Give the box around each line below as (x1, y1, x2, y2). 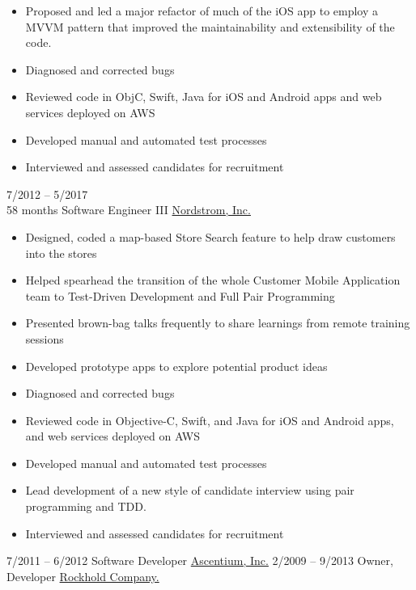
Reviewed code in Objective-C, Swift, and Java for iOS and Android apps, (25, 411, 394, 428)
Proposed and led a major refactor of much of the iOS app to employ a (25, 2, 379, 19)
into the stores (25, 244, 97, 261)
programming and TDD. (25, 498, 146, 515)
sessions (25, 330, 64, 347)
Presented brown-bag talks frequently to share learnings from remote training (25, 314, 410, 331)
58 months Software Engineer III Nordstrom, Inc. (6, 201, 251, 218)
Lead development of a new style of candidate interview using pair (25, 482, 354, 499)
